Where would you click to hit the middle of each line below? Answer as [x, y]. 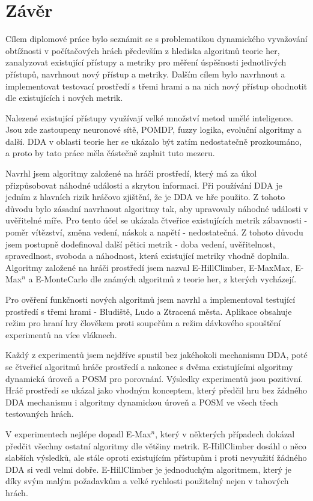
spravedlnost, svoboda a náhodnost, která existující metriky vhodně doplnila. [147, 256]
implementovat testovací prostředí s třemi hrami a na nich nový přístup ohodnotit [156, 86]
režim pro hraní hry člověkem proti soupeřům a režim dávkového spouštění [143, 323]
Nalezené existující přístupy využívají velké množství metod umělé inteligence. [149, 117]
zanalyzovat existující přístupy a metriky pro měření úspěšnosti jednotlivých [146, 62]
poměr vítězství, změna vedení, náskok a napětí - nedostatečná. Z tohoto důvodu [154, 232]
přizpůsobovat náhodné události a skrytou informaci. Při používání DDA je [144, 185]
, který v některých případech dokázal [225, 433]
